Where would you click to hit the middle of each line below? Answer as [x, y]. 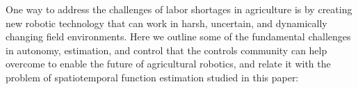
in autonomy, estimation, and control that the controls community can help [166, 50]
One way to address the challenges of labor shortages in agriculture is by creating [179, 9]
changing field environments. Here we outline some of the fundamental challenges [178, 37]
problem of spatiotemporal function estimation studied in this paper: [152, 77]
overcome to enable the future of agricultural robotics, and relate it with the [168, 64]
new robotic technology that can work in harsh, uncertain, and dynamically [166, 23]
